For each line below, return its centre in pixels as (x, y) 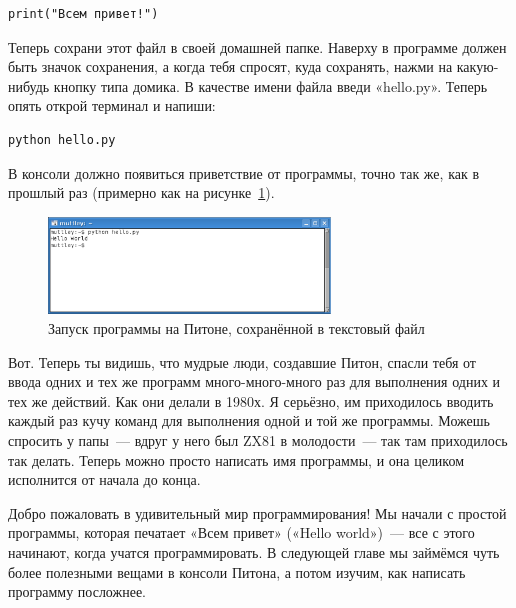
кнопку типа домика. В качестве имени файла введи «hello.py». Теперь (270, 85)
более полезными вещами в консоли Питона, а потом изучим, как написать (237, 571)
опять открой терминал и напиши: (112, 105)
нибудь (29, 85)
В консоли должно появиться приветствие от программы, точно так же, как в (244, 172)
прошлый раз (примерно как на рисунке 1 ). (141, 192)
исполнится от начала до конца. (104, 479)
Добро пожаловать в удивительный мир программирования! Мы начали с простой (257, 512)
